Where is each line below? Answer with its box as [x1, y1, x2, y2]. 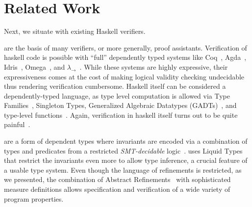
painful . [4, 119, 30, 129]
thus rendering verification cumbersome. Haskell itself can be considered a [4, 81, 226, 91]
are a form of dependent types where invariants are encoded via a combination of [4, 136, 248, 146]
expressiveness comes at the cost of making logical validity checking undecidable [4, 71, 245, 81]
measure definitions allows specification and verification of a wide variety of [4, 184, 230, 194]
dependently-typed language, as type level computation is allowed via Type [4, 90, 230, 101]
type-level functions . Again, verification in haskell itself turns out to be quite [4, 109, 238, 120]
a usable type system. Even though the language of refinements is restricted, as [4, 164, 242, 175]
